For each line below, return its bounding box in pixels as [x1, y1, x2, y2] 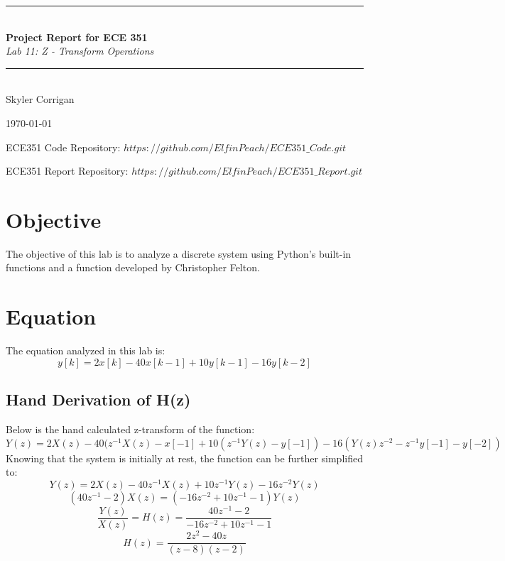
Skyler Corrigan [6, 92, 75, 107]
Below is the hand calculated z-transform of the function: [6, 421, 255, 436]
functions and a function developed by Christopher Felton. [6, 260, 260, 275]
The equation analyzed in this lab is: [6, 343, 165, 358]
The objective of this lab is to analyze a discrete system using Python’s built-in [6, 246, 352, 261]
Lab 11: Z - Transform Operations [6, 43, 154, 58]
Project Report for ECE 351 [6, 29, 148, 44]
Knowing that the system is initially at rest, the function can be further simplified [6, 450, 363, 465]
